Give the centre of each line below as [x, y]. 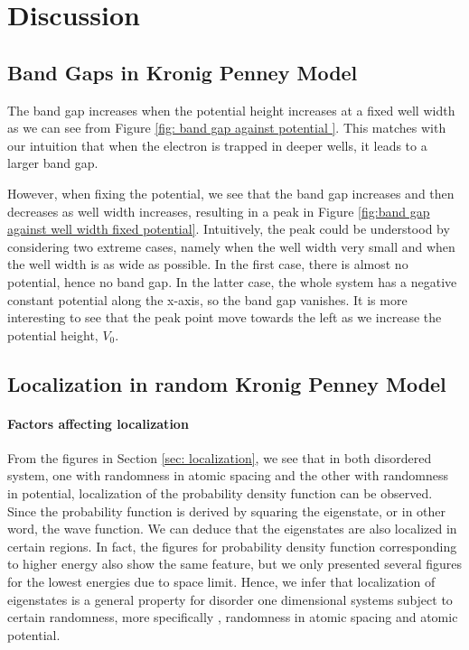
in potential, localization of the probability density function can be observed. [220, 493]
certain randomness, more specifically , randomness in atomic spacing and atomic [233, 617]
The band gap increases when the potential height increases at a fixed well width [231, 110]
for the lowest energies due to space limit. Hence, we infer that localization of [221, 582]
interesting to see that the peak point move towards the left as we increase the [225, 317]
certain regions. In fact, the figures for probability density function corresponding [232, 546]
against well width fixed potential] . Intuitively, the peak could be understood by [229, 229]
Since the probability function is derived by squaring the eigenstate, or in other [227, 511]
